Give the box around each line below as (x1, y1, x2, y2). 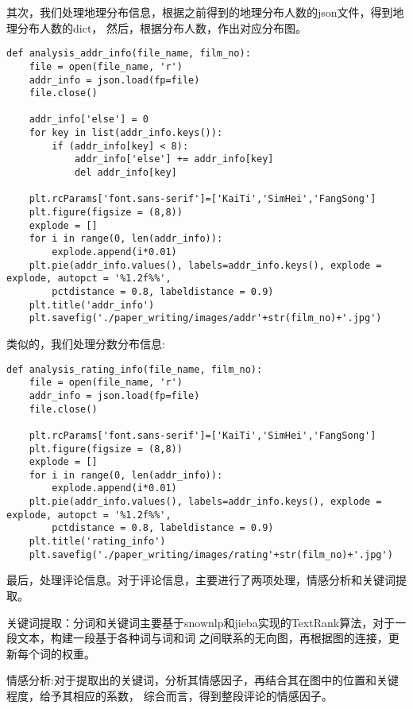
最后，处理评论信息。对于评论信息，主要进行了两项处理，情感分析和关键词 (6, 571, 396, 588)
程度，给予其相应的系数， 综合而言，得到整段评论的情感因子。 (6, 687, 333, 703)
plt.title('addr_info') (29, 299, 155, 311)
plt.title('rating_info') (29, 536, 166, 548)
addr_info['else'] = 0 (29, 114, 149, 126)
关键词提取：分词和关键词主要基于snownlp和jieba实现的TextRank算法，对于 (6, 614, 396, 630)
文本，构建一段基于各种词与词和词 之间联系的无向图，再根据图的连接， (17, 630, 388, 646)
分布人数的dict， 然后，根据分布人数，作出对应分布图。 (17, 19, 307, 36)
